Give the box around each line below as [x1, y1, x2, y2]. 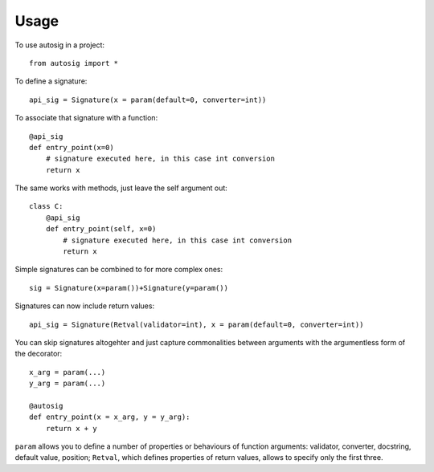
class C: [29, 201, 63, 211]
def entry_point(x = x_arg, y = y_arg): [29, 413, 190, 421]
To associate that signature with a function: [14, 113, 158, 123]
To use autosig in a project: [14, 40, 104, 50]
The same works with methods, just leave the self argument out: [14, 183, 228, 193]
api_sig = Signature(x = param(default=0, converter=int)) [29, 95, 267, 104]
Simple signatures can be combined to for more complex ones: [14, 265, 223, 275]
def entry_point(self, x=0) [45, 225, 157, 234]
